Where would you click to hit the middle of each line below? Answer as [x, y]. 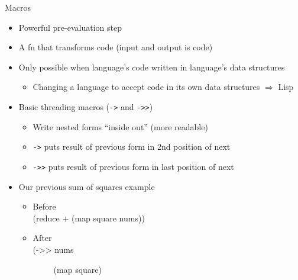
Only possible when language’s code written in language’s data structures [152, 67]
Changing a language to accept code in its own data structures [146, 87]
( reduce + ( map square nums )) [89, 218]
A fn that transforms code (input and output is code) [116, 47]
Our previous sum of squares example [87, 186]
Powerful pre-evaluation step [70, 27]
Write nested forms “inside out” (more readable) [120, 126]
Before [44, 206]
